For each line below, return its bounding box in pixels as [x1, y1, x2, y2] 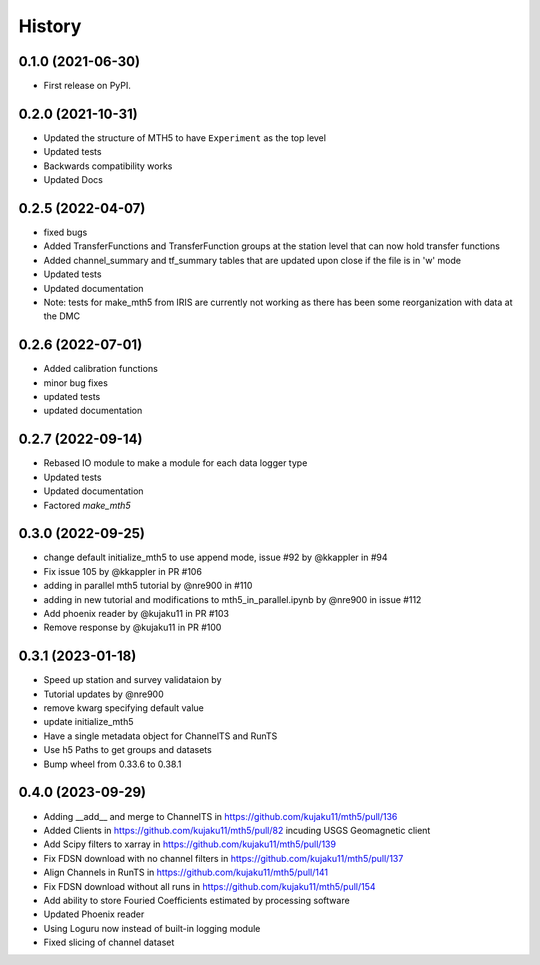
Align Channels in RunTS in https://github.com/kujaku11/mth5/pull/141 [43, 866, 329, 879]
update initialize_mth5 [43, 716, 134, 728]
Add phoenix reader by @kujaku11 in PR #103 [43, 608, 230, 620]
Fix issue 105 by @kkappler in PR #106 [43, 565, 202, 577]
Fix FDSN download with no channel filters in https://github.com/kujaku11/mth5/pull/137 [43, 852, 404, 864]
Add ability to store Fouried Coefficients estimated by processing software [43, 894, 350, 906]
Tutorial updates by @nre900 [43, 688, 164, 700]
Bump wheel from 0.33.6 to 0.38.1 [43, 758, 182, 770]
